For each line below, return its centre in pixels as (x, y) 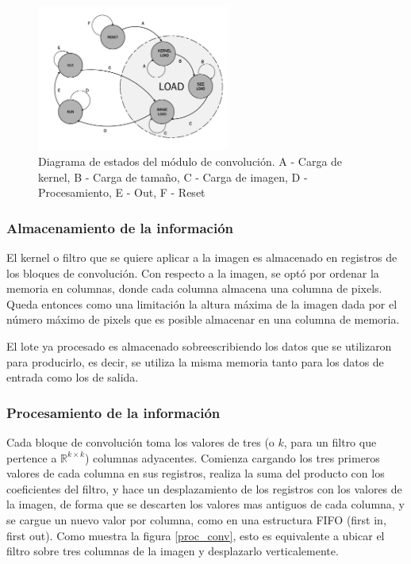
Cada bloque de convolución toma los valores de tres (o (140, 441)
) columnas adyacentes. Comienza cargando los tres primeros (232, 457)
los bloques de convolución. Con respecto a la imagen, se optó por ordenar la (193, 272)
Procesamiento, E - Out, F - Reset (122, 192)
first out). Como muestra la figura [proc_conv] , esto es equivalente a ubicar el (196, 535)
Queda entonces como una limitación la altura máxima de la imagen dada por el (202, 303)
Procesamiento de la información (113, 412)
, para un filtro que (330, 441)
